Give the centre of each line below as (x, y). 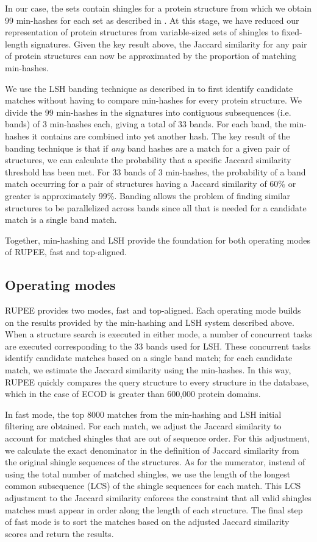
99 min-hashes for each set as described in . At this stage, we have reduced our (152, 20)
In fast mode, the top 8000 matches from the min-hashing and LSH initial (143, 414)
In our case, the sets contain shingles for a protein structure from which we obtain (158, 8)
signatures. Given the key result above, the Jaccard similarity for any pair (169, 44)
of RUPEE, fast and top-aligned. (66, 252)
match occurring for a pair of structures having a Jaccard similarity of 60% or (151, 184)
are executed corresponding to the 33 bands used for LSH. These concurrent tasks (158, 346)
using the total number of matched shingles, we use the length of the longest (148, 473)
